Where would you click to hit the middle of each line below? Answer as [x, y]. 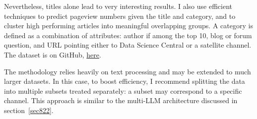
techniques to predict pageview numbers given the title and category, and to [120, 16]
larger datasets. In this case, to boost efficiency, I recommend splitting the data [125, 81]
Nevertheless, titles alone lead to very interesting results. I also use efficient [118, 6]
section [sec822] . [29, 110]
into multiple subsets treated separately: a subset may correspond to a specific [123, 90]
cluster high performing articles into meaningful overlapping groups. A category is [128, 26]
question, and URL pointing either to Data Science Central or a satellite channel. [128, 45]
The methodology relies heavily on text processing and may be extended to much [128, 71]
